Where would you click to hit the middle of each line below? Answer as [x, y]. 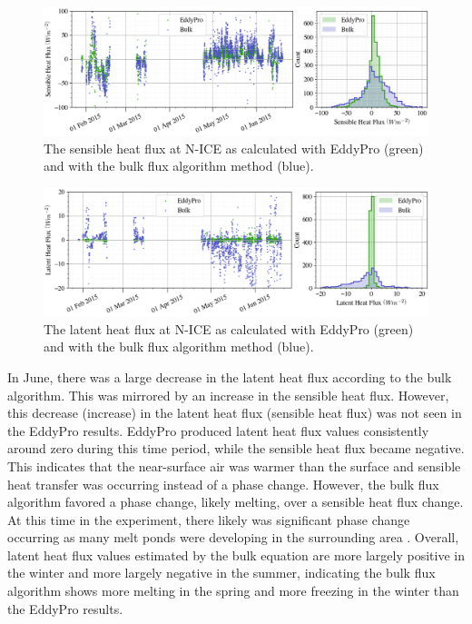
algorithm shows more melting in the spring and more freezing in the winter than [233, 591]
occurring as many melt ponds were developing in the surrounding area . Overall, [233, 537]
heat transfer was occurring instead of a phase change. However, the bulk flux [223, 484]
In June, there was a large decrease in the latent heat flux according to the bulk [230, 376]
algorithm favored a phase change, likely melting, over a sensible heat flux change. [236, 502]
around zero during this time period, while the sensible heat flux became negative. [236, 448]
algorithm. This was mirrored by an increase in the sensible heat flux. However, [228, 395]
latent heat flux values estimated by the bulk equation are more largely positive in [236, 555]
